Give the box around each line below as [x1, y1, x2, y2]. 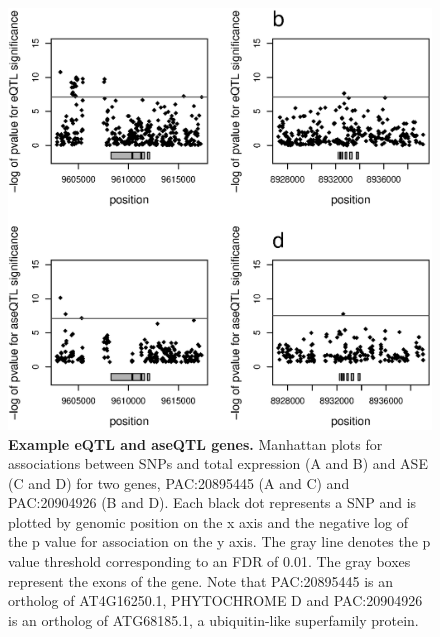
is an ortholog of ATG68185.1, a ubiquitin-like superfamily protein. [8, 609, 419, 630]
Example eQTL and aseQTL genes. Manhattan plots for [8, 433, 383, 454]
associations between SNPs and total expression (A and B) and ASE [8, 453, 428, 474]
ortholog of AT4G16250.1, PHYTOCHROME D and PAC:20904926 [8, 590, 423, 611]
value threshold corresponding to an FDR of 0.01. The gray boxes [8, 551, 411, 572]
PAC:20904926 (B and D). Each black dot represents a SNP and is [8, 492, 417, 513]
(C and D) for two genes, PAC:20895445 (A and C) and [8, 472, 350, 493]
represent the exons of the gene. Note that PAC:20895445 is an [8, 570, 394, 591]
